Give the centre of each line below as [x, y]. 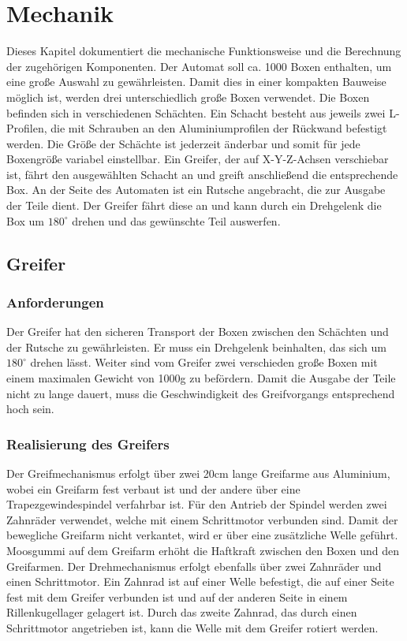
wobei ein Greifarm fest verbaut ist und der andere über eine [153, 488]
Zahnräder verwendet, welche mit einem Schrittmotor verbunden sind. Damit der [202, 519]
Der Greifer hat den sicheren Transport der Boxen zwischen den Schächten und [198, 332]
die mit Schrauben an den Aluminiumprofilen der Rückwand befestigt [219, 128]
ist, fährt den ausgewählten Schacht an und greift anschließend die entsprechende [202, 174]
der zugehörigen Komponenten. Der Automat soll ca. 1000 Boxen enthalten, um [199, 66]
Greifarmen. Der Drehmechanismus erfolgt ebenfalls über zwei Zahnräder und [194, 566]
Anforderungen [55, 302]
